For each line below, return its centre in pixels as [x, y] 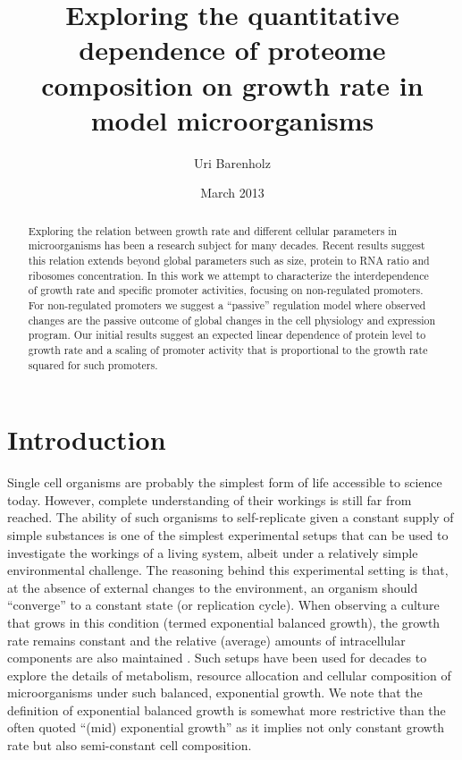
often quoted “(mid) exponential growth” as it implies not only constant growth [226, 727]
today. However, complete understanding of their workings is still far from [210, 499]
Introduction [87, 439]
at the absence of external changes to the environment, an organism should [213, 587]
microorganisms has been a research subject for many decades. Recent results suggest [227, 245]
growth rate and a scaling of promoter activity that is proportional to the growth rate [228, 349]
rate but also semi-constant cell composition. [130, 745]
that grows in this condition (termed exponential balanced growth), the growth [224, 622]
